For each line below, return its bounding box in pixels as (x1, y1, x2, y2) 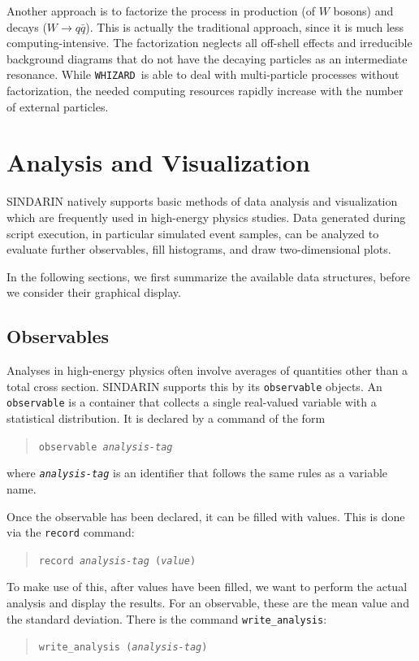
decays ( (6, 18, 47, 35)
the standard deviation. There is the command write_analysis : (6, 610, 327, 627)
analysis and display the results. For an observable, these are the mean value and (6, 594, 409, 611)
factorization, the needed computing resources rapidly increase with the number (6, 82, 404, 99)
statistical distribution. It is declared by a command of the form (6, 410, 326, 427)
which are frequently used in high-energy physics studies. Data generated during (6, 208, 406, 225)
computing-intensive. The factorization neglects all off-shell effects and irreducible (6, 34, 413, 51)
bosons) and (333, 2, 394, 19)
